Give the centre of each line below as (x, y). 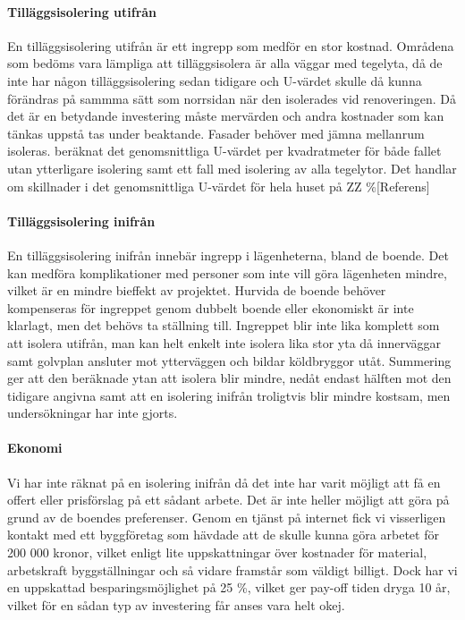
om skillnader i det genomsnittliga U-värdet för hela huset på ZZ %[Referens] (219, 186)
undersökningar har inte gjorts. (93, 413)
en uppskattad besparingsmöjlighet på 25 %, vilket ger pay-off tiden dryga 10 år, (229, 587)
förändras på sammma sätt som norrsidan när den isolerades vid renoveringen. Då (232, 98)
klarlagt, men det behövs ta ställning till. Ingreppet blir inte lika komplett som (224, 325)
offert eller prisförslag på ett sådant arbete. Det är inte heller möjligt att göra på (228, 500)
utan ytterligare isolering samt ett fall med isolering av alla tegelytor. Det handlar (232, 168)
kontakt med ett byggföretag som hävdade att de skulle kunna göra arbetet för (223, 535)
